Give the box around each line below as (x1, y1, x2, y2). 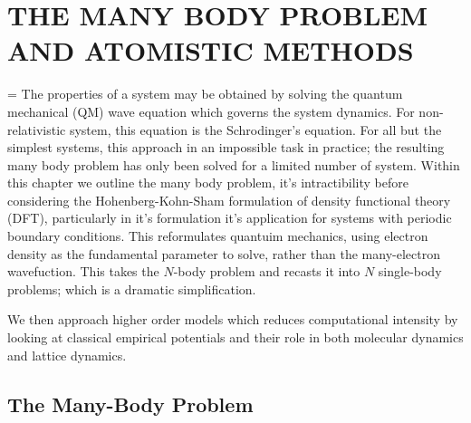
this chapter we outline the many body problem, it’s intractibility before (7, 173, 409, 192)
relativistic (7, 120, 66, 139)
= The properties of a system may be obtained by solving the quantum (7, 84, 403, 103)
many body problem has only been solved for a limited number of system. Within (7, 155, 460, 174)
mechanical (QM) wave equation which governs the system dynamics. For (7, 101, 415, 120)
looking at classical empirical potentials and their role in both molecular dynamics (7, 328, 464, 347)
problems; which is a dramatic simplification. (7, 279, 256, 298)
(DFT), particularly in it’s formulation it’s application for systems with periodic (7, 208, 452, 227)
